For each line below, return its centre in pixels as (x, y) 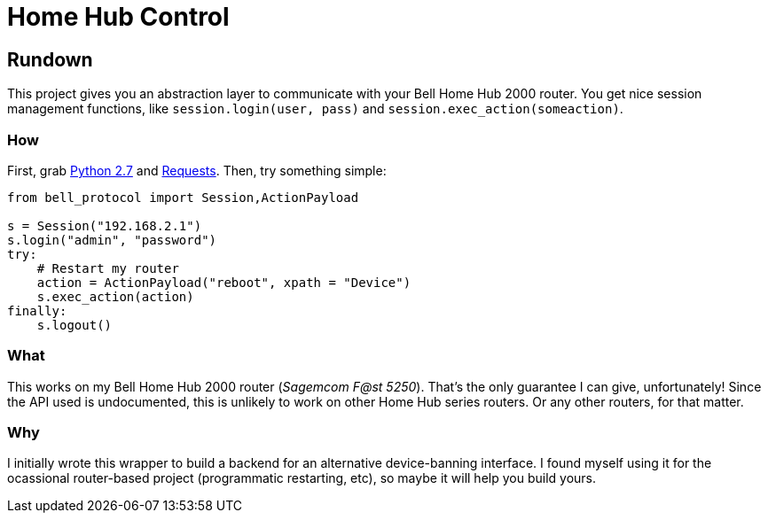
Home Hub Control (118, 17)
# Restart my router (108, 268)
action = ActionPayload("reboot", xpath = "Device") (224, 282)
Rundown (50, 59)
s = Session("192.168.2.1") (105, 225)
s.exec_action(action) (115, 296)
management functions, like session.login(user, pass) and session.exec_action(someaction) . (315, 109)
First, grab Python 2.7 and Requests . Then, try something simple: (197, 170)
